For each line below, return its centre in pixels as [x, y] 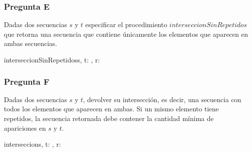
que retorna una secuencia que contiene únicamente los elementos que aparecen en [126, 34]
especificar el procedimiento [126, 24]
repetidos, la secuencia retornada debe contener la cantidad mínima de [109, 118]
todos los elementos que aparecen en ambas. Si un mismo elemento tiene [111, 109]
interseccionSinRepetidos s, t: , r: [52, 60]
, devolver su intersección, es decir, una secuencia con [162, 99]
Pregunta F [27, 81]
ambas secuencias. [31, 43]
